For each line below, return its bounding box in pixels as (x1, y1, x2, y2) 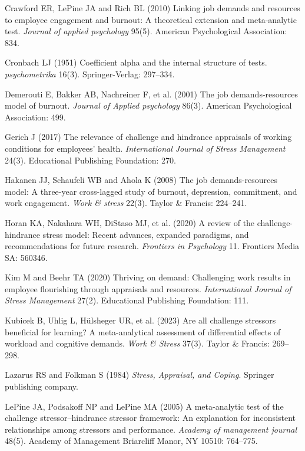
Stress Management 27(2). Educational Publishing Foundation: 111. (5, 294, 249, 306)
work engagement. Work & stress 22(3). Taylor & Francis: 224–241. (5, 197, 247, 209)
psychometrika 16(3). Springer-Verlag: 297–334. (5, 67, 175, 80)
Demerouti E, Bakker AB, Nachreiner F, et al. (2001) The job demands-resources (5, 87, 299, 100)
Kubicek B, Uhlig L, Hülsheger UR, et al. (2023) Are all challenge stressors (5, 314, 276, 326)
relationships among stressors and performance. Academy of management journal (5, 423, 297, 435)
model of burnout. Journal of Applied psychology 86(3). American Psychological (5, 99, 292, 112)
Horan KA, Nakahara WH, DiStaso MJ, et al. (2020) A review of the (5, 216, 255, 228)
